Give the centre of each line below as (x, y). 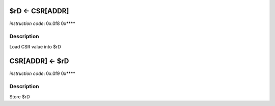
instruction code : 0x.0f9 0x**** (43, 73)
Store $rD (20, 96)
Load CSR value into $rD (35, 46)
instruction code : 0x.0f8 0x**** (43, 23)
